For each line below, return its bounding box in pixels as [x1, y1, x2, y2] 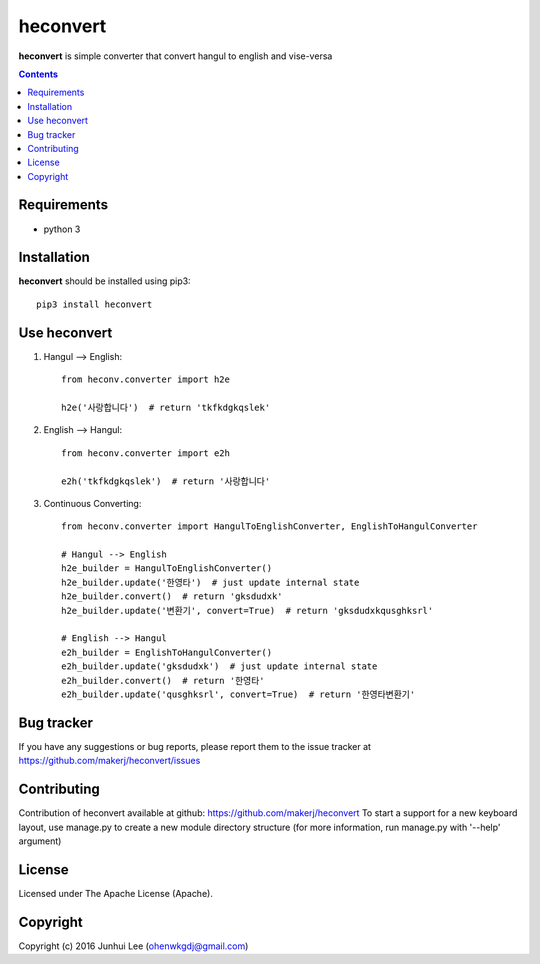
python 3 [43, 223, 81, 235]
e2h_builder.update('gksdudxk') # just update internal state [61, 661, 378, 672]
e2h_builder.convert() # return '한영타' [61, 675, 265, 686]
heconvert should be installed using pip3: [18, 275, 191, 287]
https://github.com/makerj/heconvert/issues [18, 755, 201, 767]
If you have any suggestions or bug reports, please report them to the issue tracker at [18, 740, 372, 752]
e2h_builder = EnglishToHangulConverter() [61, 646, 273, 658]
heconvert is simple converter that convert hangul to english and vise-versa [18, 50, 333, 62]
